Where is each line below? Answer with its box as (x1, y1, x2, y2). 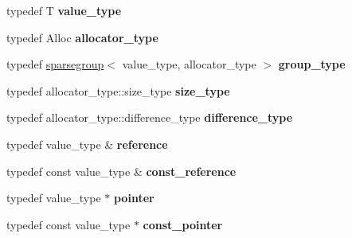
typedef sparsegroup (6, 56, 104, 72)
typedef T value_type (6, 2, 122, 18)
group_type (278, 56, 346, 72)
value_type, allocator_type (122, 56, 256, 72)
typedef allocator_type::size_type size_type (6, 82, 230, 99)
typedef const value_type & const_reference (6, 162, 237, 179)
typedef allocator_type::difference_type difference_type (6, 109, 293, 126)
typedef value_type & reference (6, 135, 168, 152)
